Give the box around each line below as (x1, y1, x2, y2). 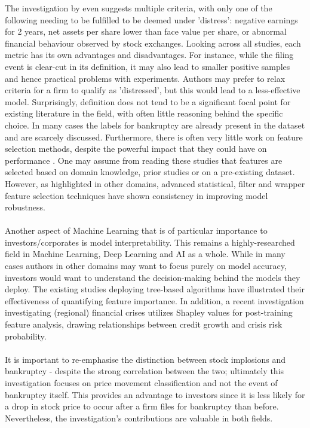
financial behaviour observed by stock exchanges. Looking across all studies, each (5, 36, 301, 49)
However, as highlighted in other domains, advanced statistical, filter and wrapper (5, 177, 305, 189)
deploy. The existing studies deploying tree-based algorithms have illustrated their (5, 283, 305, 295)
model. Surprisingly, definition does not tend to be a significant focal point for (5, 95, 291, 108)
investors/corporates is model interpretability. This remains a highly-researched (5, 236, 295, 248)
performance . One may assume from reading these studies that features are (5, 154, 283, 166)
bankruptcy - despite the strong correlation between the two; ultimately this (5, 365, 284, 377)
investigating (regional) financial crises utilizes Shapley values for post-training (5, 306, 293, 319)
